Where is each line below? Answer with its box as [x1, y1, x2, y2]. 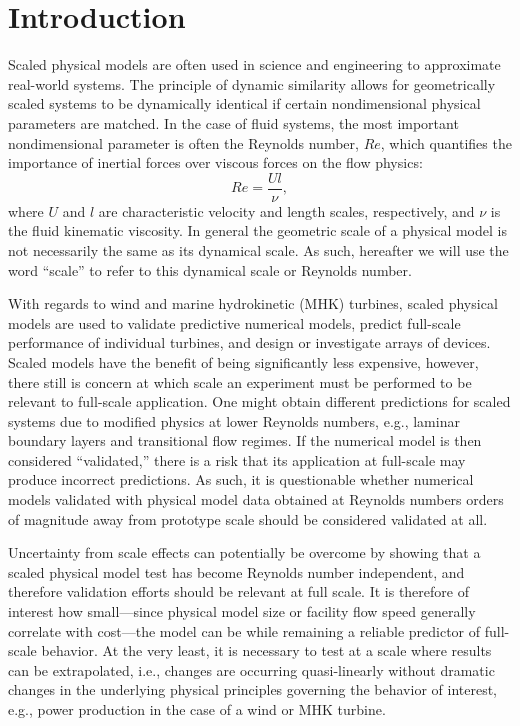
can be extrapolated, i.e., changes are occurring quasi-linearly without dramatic [8, 659, 495, 680]
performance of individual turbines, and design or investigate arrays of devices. [8, 332, 491, 353]
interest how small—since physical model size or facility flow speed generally [8, 601, 476, 622]
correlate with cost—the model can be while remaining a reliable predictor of [8, 620, 481, 641]
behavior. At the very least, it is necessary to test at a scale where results [41, 640, 492, 661]
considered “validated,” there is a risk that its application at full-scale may [8, 449, 466, 470]
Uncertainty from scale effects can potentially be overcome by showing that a [8, 542, 481, 563]
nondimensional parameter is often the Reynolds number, [8, 132, 359, 153]
